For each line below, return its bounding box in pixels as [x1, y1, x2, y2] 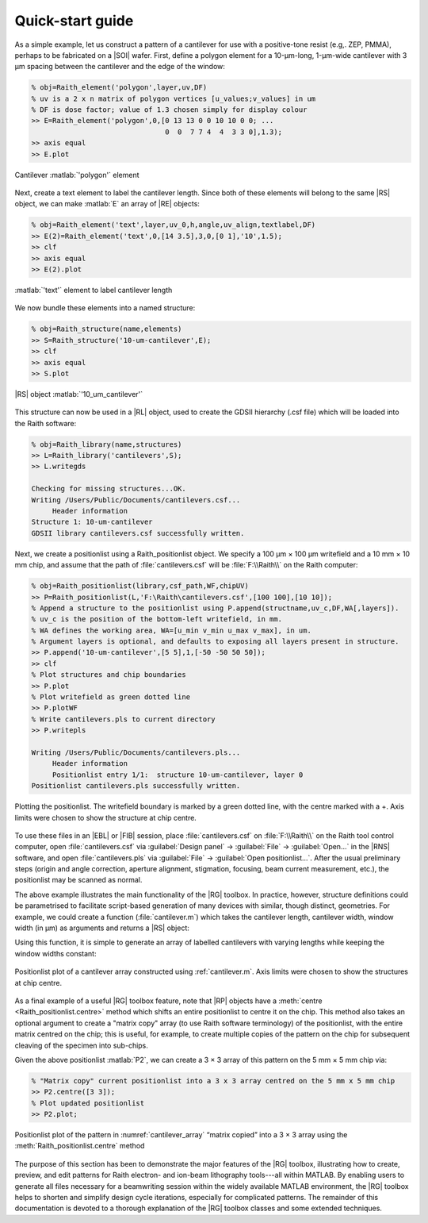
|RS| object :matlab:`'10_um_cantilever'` [14, 389, 143, 398]
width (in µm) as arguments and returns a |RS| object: [14, 923, 190, 933]
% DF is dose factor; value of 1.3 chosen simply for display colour [31, 106, 308, 114]
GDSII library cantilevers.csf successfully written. [31, 529, 245, 537]
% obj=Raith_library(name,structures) [31, 440, 182, 448]
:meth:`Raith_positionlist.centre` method [14, 1141, 145, 1151]
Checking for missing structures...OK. [31, 484, 186, 494]
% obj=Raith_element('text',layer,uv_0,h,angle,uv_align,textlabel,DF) [31, 221, 316, 229]
